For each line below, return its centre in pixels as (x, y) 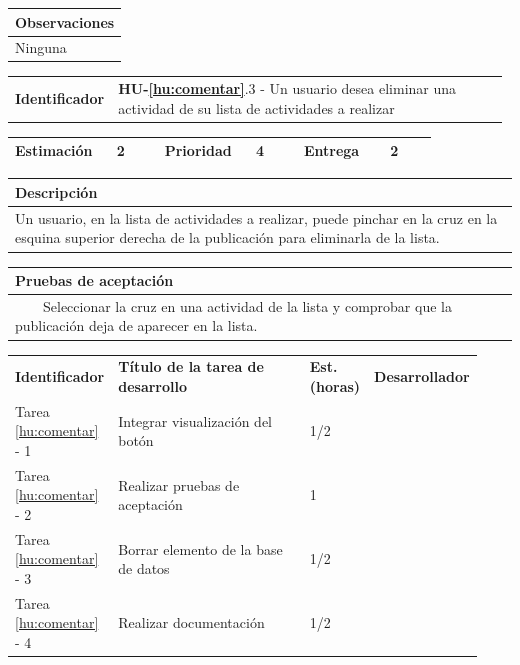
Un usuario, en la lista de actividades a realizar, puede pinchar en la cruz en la (256, 217)
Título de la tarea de (191, 366)
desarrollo (153, 385)
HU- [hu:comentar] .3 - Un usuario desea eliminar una (287, 88)
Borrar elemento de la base (200, 548)
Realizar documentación (191, 622)
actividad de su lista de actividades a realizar (256, 107)
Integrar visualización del (195, 420)
